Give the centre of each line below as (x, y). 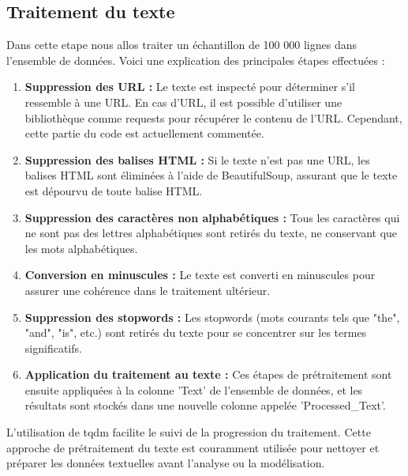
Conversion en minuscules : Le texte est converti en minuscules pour (200, 275)
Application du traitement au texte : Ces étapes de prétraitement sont (208, 374)
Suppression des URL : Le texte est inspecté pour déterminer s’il (190, 87)
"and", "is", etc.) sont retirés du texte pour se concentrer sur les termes (196, 332)
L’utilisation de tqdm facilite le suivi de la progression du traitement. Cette (189, 432)
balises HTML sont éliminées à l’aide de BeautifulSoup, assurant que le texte (211, 175)
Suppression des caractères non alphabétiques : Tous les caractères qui (212, 217)
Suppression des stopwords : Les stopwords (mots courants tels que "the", (212, 317)
